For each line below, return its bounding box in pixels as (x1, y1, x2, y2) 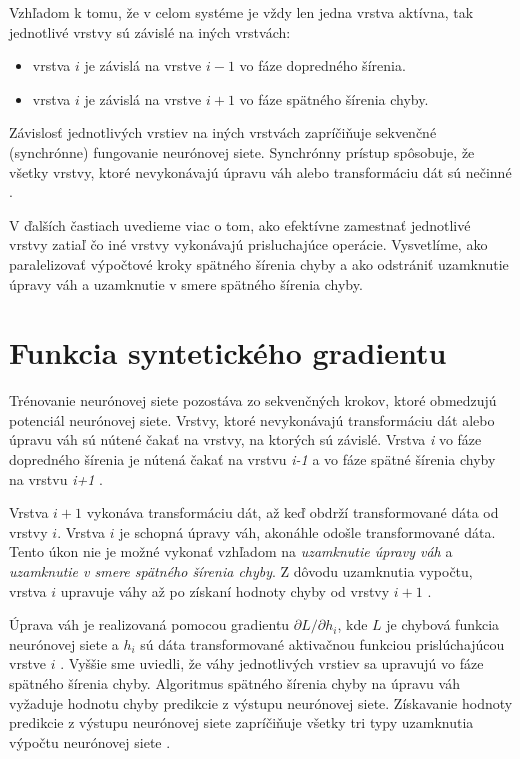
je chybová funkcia (386, 614, 500, 635)
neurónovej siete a (9, 633, 119, 654)
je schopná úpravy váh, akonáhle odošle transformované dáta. (119, 521, 496, 542)
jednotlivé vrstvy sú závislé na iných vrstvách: (9, 21, 291, 42)
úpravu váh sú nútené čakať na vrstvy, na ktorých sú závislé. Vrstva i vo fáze (9, 429, 482, 450)
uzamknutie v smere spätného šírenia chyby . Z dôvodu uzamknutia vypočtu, (9, 561, 473, 581)
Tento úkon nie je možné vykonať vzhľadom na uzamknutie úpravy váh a (9, 541, 453, 562)
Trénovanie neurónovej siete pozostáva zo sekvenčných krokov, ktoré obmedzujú (9, 390, 497, 411)
